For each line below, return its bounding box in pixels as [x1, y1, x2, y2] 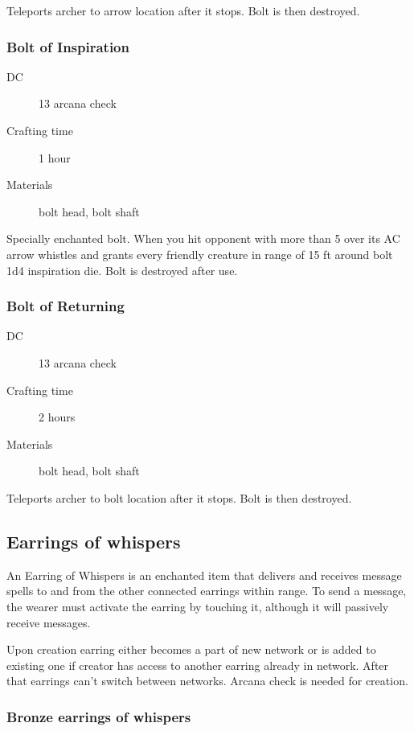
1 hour [39, 149, 71, 166]
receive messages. [6, 614, 91, 630]
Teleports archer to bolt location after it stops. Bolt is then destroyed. [6, 489, 352, 506]
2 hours [39, 409, 76, 425]
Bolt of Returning [6, 296, 125, 316]
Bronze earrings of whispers [6, 706, 191, 726]
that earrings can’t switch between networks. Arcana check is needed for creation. [6, 672, 408, 689]
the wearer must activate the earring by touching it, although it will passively [6, 598, 389, 614]
